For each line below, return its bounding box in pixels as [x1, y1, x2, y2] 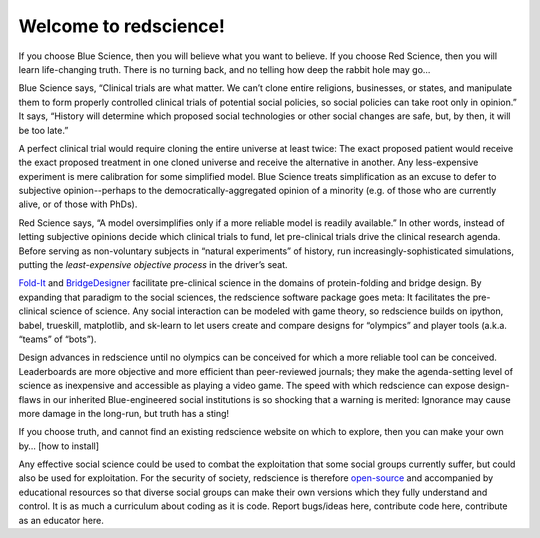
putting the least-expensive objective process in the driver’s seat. [18, 259, 289, 271]
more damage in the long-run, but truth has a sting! [18, 407, 230, 419]
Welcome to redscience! [18, 15, 225, 37]
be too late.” [18, 124, 69, 136]
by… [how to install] [18, 440, 100, 452]
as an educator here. [18, 514, 104, 526]
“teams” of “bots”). [18, 333, 97, 345]
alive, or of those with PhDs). [18, 198, 138, 210]
